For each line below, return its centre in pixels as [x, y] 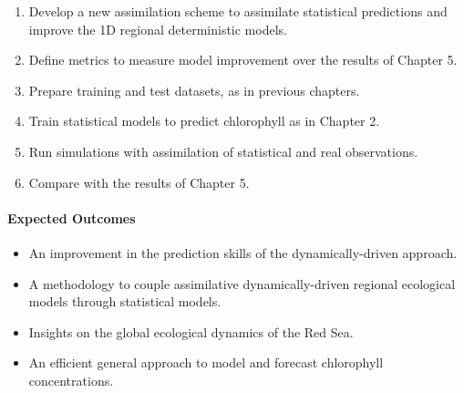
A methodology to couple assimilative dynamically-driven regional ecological [242, 283]
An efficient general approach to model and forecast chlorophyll [206, 362]
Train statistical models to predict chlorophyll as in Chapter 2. [204, 121]
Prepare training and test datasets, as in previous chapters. [194, 90]
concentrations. [71, 380]
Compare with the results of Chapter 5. [139, 182]
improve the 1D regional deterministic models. [158, 29]
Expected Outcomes [72, 217]
